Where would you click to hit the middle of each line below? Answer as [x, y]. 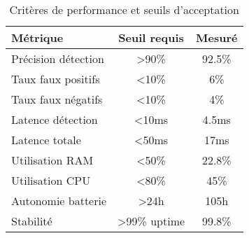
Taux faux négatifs [57, 99]
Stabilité [32, 221]
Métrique [37, 37]
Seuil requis [151, 37]
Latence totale [46, 140]
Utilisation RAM [52, 160]
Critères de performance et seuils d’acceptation [124, 9]
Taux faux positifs [56, 79]
